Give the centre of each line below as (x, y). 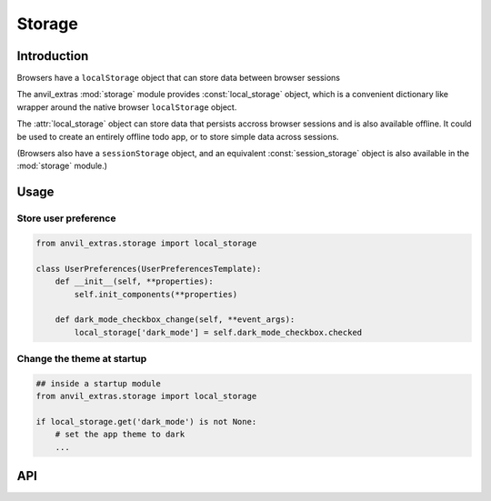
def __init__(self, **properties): (134, 281)
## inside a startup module (98, 383)
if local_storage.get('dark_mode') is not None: (146, 422)
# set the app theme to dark (120, 435)
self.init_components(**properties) (156, 294)
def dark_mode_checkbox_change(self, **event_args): (175, 320)
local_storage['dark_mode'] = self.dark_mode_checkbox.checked (218, 332)
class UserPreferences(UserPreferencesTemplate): (149, 269)
